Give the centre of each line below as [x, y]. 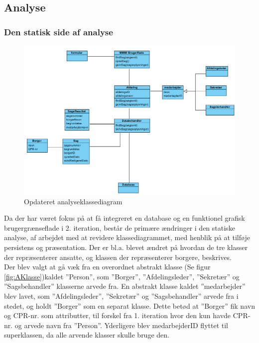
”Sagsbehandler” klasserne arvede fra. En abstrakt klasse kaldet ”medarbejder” [125, 286]
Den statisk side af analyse [59, 32]
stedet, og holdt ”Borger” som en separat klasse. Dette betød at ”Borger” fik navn [129, 305]
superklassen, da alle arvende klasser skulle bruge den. [87, 335]
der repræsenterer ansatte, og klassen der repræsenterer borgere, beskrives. [118, 257]
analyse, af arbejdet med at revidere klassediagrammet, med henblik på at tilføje [127, 237]
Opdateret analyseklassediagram [73, 201]
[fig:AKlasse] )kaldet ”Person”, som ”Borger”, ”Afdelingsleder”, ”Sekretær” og [122, 276]
